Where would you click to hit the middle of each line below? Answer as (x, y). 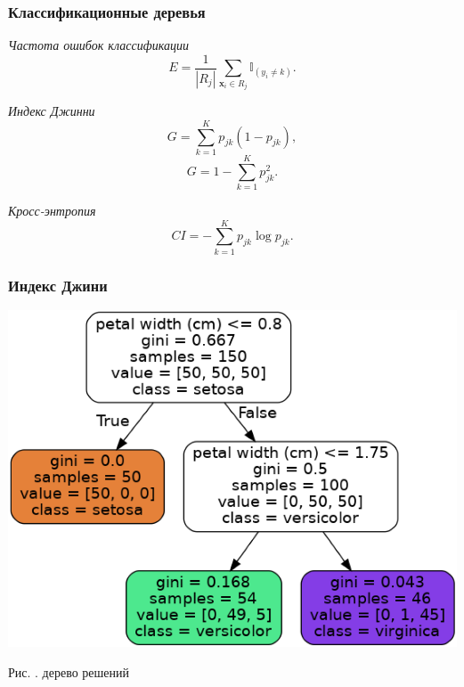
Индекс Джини (58, 285)
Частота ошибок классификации (98, 45)
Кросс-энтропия (52, 211)
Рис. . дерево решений (69, 672)
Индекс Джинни (52, 111)
